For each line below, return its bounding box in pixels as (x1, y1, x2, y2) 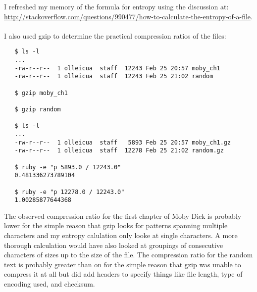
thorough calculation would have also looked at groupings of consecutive (4, 240, 223, 250)
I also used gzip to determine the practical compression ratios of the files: (4, 30, 226, 41)
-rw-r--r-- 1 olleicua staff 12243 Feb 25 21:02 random (14, 73, 213, 80)
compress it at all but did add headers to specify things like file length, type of (4, 269, 243, 279)
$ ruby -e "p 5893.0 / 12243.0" (14, 163, 121, 171)
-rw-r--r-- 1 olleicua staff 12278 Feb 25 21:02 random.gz (14, 147, 224, 154)
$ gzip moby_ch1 (14, 89, 68, 97)
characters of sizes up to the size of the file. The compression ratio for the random (4, 249, 253, 260)
